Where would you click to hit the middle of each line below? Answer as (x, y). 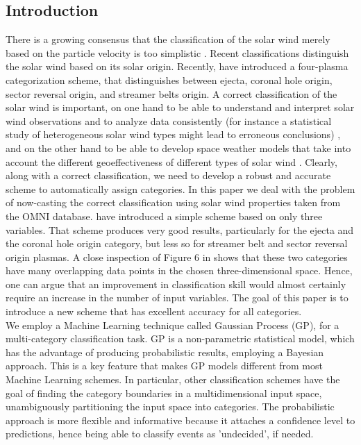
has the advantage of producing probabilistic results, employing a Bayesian (165, 352)
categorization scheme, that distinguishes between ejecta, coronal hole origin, (169, 79)
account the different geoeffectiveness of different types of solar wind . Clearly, (171, 161)
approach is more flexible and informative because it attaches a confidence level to (180, 420)
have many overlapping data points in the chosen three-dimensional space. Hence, (179, 270)
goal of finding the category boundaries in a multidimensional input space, (164, 393)
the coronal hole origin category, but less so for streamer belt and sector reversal (177, 243)
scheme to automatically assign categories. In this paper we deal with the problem (180, 188)
